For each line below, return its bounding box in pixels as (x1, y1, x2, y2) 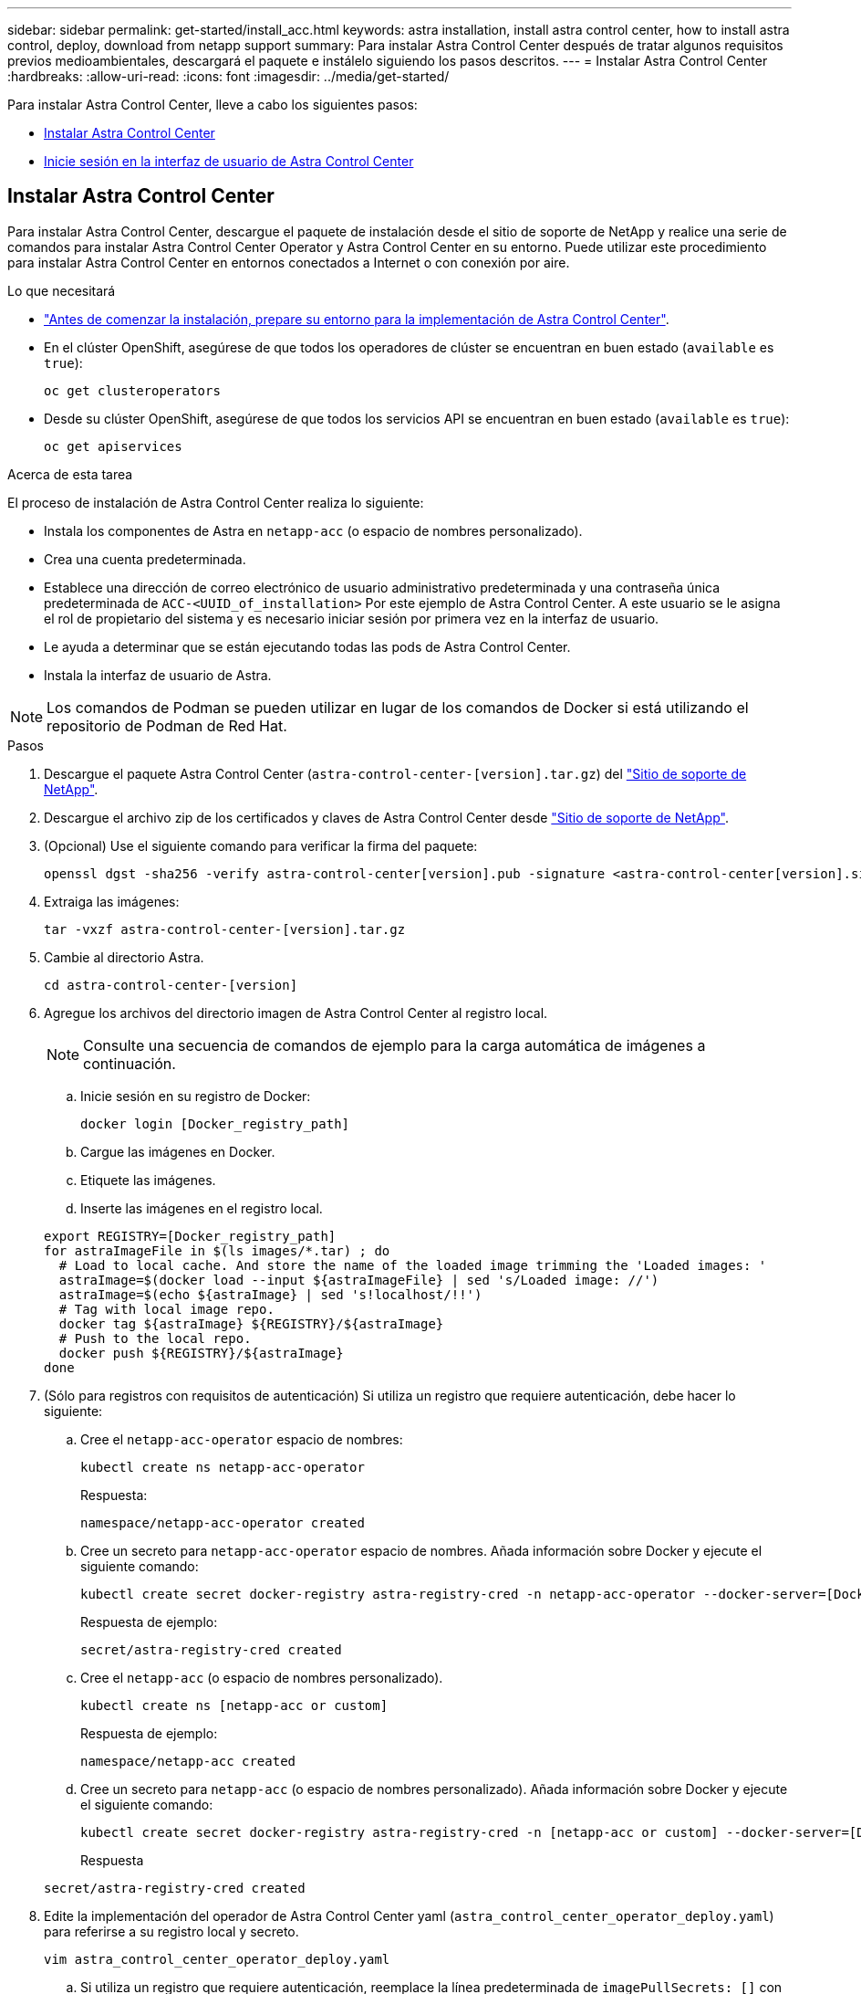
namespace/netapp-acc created (80, 1753, 296, 1768)
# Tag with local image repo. (58, 1301, 275, 1317)
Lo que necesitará (7, 282, 116, 299)
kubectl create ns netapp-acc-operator (80, 1459, 365, 1475)
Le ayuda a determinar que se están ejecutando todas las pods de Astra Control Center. (44, 638, 571, 655)
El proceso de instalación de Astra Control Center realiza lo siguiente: (7, 494, 424, 510)
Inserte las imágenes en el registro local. (80, 1200, 323, 1216)
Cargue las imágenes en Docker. (80, 1143, 275, 1160)
